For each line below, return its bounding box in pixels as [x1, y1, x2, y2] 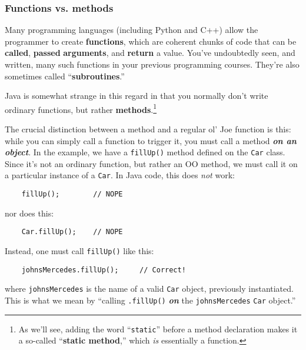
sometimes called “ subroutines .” [5, 69, 125, 82]
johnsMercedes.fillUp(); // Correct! [21, 265, 186, 274]
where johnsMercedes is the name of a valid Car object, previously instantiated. [5, 282, 294, 295]
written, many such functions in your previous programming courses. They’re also [5, 58, 300, 70]
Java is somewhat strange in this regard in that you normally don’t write [5, 89, 268, 102]
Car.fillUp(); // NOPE [21, 228, 123, 236]
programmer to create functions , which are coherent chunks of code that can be [5, 35, 297, 47]
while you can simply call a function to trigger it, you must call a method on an [5, 134, 297, 146]
